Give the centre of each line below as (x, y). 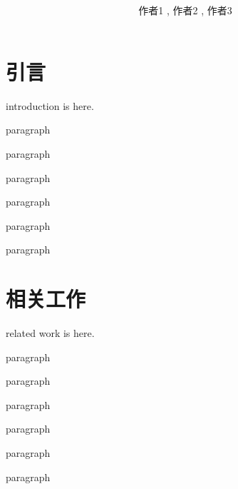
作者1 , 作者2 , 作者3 (185, 10)
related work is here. (50, 333)
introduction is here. (50, 105)
